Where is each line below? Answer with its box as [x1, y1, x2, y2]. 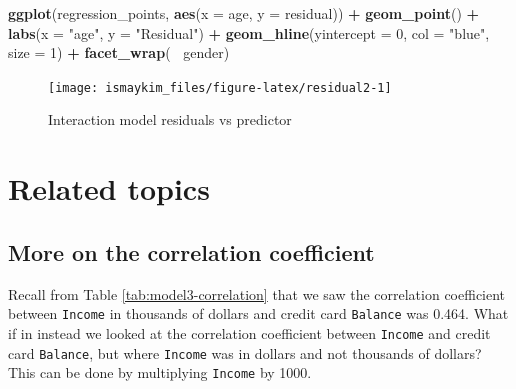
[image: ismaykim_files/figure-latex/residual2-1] [48, 80, 392, 95]
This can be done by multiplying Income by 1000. [8, 362, 312, 383]
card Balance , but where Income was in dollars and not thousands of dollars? [8, 342, 482, 363]
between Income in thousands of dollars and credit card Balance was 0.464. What [8, 303, 509, 324]
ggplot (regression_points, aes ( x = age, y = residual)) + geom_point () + [8, 3, 480, 23]
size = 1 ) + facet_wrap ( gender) [8, 42, 230, 63]
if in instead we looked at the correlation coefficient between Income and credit [8, 322, 491, 343]
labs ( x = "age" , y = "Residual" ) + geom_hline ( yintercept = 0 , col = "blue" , [8, 22, 490, 43]
